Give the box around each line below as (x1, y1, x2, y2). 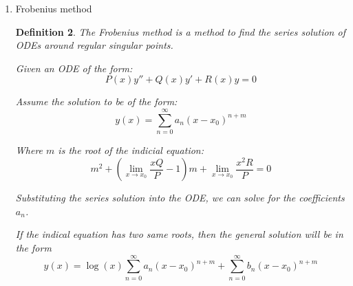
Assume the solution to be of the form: (15, 94, 178, 109)
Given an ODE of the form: (15, 60, 133, 75)
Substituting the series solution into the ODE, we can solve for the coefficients (15, 190, 345, 205)
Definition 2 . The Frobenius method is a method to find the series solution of (15, 24, 345, 38)
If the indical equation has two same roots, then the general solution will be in (15, 227, 343, 241)
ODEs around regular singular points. (15, 38, 173, 52)
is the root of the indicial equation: (58, 143, 204, 157)
